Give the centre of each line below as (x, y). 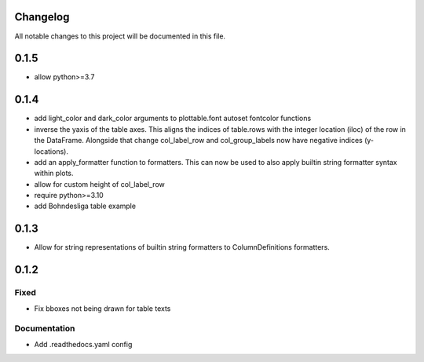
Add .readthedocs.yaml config (83, 344)
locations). (51, 151)
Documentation (45, 328)
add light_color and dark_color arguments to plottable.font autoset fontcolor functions (173, 119)
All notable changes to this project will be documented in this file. (120, 36)
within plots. (54, 174)
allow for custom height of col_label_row (99, 184)
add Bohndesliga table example (85, 206)
